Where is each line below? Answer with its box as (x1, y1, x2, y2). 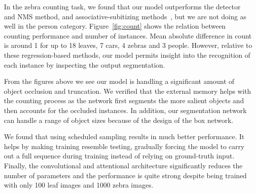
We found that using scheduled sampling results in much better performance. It (4, 131, 245, 142)
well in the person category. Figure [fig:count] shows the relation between (4, 21, 226, 31)
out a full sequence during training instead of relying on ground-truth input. (4, 151, 235, 161)
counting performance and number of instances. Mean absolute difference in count (4, 30, 252, 40)
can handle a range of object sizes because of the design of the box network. (4, 115, 233, 125)
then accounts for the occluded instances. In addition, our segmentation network (4, 105, 247, 115)
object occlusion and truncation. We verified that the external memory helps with (4, 85, 251, 96)
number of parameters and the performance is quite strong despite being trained (4, 170, 247, 180)
